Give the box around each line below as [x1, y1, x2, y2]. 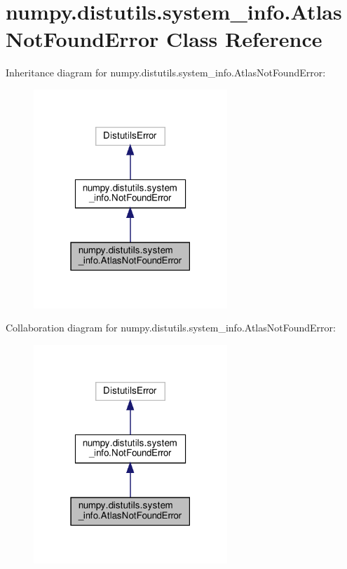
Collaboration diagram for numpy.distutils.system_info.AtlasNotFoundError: [6, 320, 336, 335]
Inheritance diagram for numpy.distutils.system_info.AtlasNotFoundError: [6, 65, 326, 80]
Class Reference [165, 25, 322, 53]
